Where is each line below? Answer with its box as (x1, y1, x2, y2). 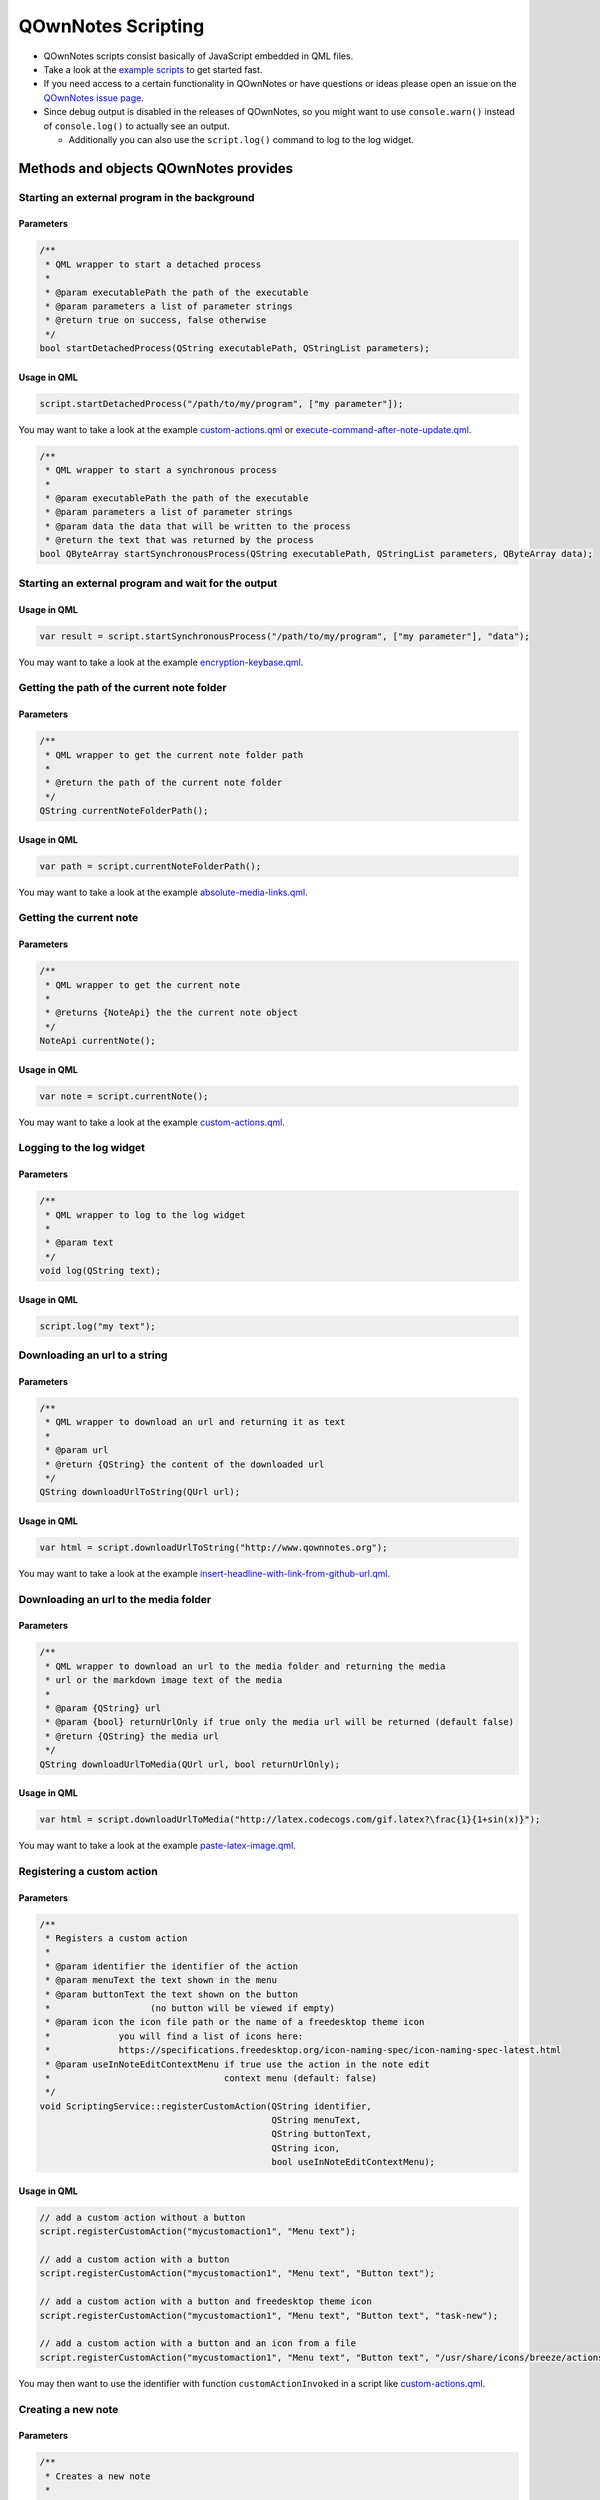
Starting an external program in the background (18, 190, 255, 204)
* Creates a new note (45, 2470, 151, 2482)
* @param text (45, 1237, 114, 1249)
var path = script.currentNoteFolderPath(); (39, 860, 262, 872)
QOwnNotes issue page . (43, 91, 144, 104)
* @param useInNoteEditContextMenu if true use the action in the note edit (45, 2058, 430, 2070)
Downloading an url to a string (18, 1348, 168, 1362)
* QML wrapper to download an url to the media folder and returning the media (45, 1660, 446, 1672)
